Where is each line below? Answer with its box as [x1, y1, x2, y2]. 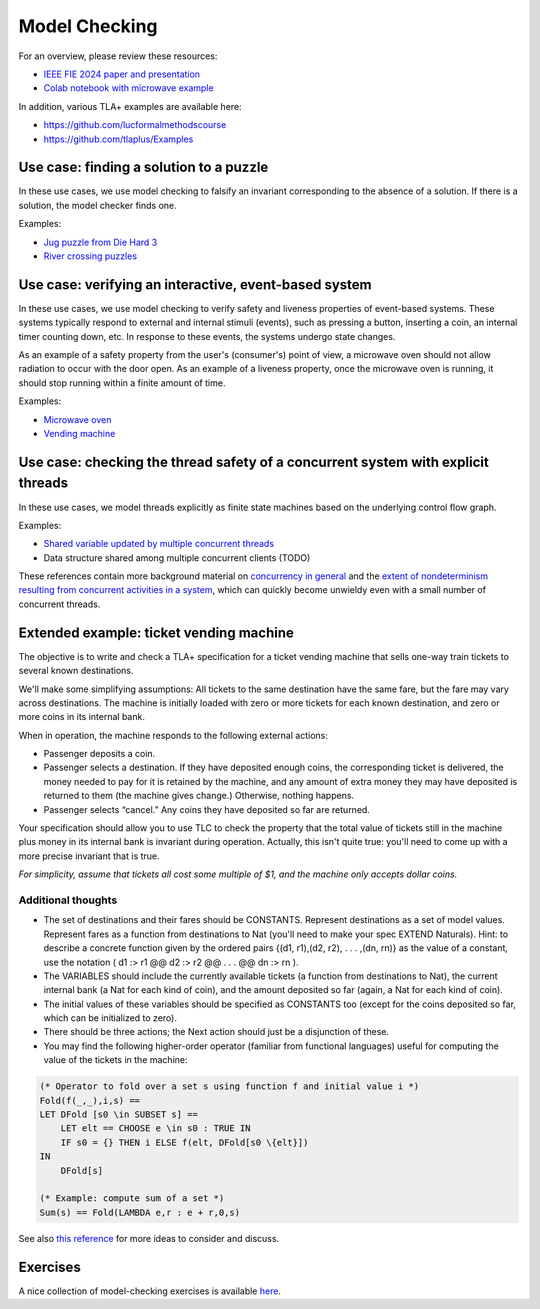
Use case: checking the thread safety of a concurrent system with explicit [18, 453, 489, 470]
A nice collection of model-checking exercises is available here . [18, 1285, 282, 1297]
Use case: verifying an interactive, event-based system [18, 276, 372, 293]
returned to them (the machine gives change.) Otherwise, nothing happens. [43, 790, 355, 802]
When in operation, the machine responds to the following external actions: [18, 729, 329, 741]
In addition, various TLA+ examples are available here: [18, 100, 242, 112]
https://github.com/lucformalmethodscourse [43, 119, 227, 131]
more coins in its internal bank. [18, 711, 145, 723]
